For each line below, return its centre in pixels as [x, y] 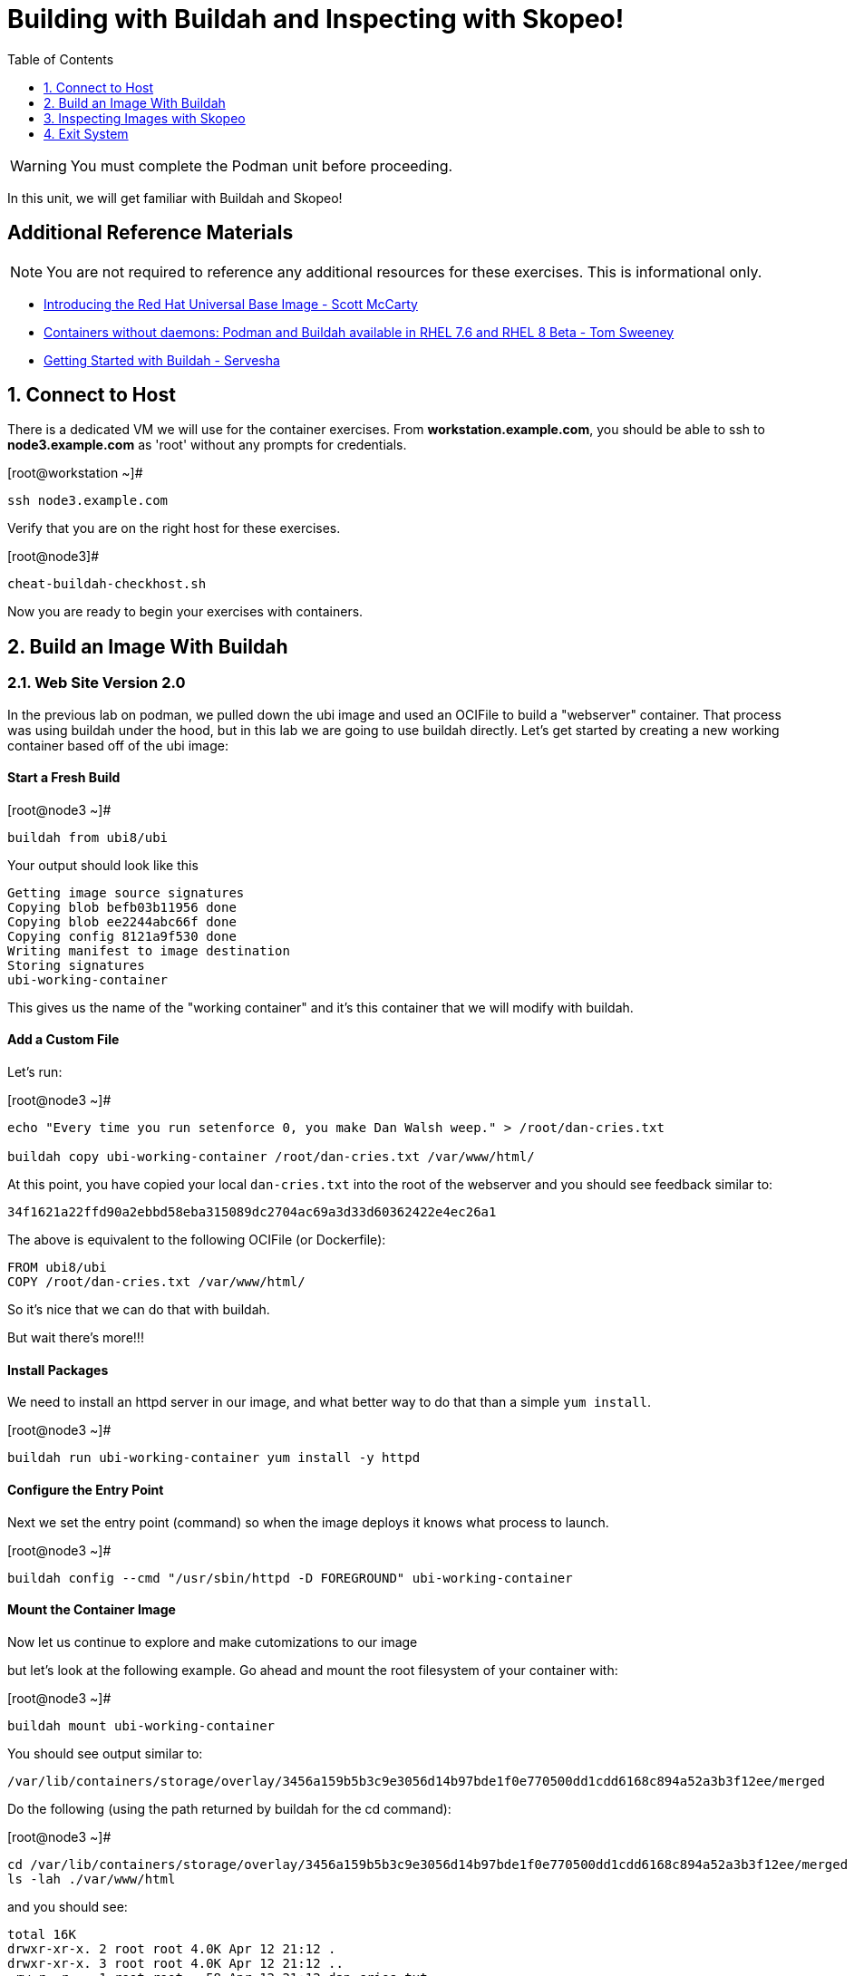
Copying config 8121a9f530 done [122, 936]
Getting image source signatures [126, 892]
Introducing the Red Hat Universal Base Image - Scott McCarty [231, 304]
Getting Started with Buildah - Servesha [162, 360]
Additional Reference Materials [150, 233]
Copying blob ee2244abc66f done [122, 921]
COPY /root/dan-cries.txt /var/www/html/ [156, 1282]
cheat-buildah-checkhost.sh [107, 584]
